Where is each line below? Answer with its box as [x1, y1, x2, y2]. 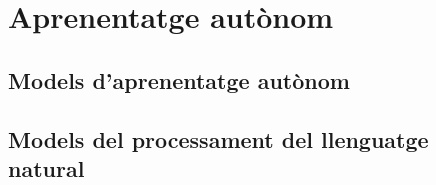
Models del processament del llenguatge [8, 123, 429, 154]
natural [8, 152, 85, 183]
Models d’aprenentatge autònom [8, 64, 350, 95]
